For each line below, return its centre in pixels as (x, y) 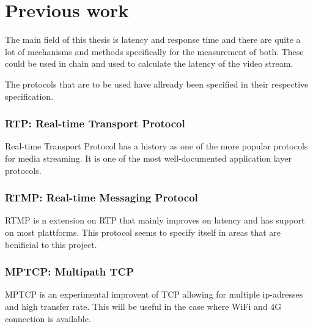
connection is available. (48, 318)
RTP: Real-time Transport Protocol (95, 123)
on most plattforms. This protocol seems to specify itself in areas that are (143, 232)
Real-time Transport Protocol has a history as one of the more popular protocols (156, 146)
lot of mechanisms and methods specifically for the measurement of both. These (154, 51)
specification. (29, 96)
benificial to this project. (51, 244)
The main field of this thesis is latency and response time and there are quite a (153, 39)
